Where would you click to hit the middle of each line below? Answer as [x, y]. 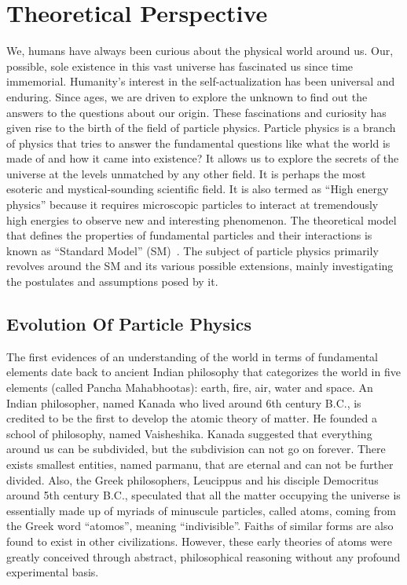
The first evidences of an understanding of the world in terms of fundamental [192, 356]
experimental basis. [53, 572]
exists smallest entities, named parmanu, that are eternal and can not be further [200, 464]
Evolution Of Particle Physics [129, 324]
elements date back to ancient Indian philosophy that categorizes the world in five [203, 372]
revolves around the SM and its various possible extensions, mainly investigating [200, 266]
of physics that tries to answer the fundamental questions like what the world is [198, 143]
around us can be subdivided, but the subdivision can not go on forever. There [196, 449]
